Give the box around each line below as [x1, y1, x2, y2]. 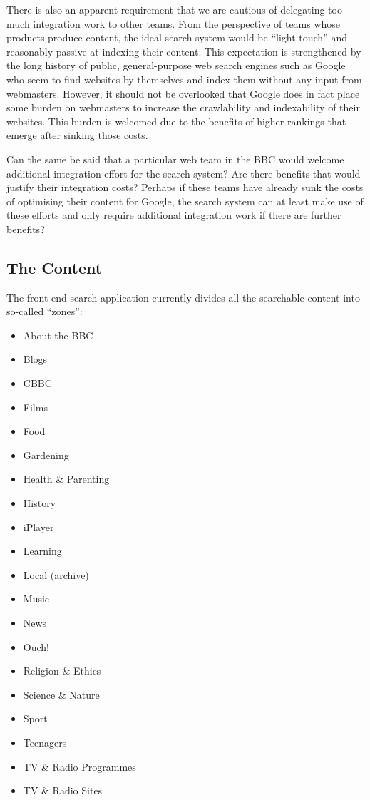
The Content [6, 256, 103, 278]
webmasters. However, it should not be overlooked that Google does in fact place [6, 86, 360, 101]
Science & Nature [23, 687, 100, 702]
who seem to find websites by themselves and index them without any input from [6, 71, 362, 86]
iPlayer [23, 519, 54, 534]
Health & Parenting [23, 471, 110, 486]
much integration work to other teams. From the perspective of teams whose [6, 16, 341, 31]
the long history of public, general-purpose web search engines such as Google [6, 58, 346, 73]
